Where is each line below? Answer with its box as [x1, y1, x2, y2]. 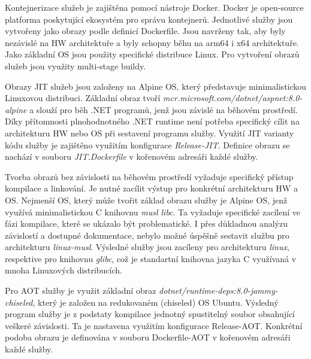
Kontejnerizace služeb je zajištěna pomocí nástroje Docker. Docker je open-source [5, 1, 304, 13]
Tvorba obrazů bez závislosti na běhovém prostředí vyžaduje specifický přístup [5, 170, 294, 182]
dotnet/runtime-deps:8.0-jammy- [159, 284, 278, 297]
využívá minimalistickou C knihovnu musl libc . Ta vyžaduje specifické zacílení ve [5, 205, 300, 218]
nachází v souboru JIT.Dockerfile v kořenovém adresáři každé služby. [5, 150, 258, 163]
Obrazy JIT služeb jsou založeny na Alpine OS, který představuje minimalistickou [5, 80, 307, 92]
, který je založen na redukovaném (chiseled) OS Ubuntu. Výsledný [32, 296, 279, 308]
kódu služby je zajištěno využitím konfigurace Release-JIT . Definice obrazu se [5, 138, 290, 151]
